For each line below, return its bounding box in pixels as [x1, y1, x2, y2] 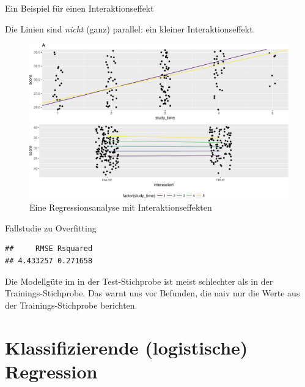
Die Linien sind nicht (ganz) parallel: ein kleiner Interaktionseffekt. [5, 22, 255, 35]
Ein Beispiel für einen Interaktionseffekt [5, 2, 154, 14]
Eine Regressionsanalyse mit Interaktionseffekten [29, 201, 212, 214]
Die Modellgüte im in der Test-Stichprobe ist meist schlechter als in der [5, 274, 273, 287]
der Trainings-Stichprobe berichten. [5, 298, 138, 311]
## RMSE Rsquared [5, 244, 93, 254]
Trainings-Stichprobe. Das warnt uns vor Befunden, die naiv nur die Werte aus [5, 287, 300, 299]
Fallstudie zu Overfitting [5, 221, 97, 234]
